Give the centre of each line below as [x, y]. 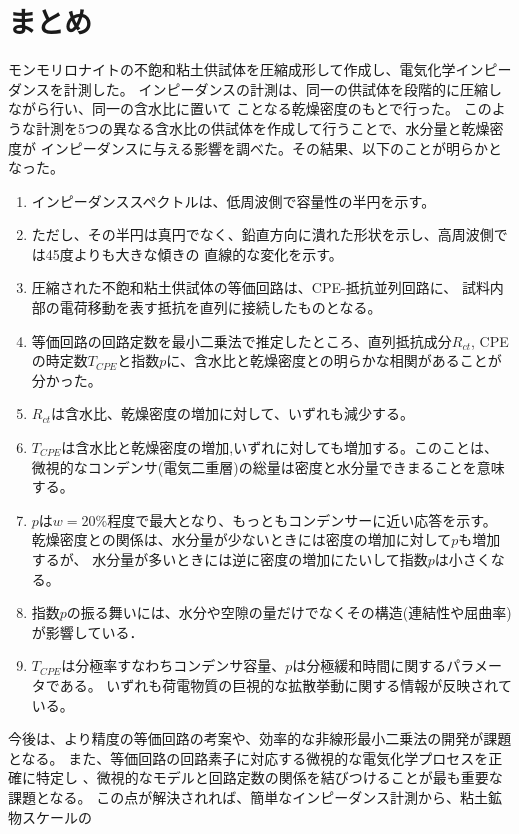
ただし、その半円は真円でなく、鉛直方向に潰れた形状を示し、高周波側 [262, 234]
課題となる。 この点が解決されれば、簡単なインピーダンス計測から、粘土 [248, 796]
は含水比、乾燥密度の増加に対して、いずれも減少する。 [232, 413]
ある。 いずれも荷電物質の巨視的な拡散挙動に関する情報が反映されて [285, 684]
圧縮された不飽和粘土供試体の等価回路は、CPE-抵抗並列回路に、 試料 [260, 287]
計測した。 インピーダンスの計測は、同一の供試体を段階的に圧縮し [283, 88]
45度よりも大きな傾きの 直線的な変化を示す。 [194, 253]
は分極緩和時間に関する [369, 665]
